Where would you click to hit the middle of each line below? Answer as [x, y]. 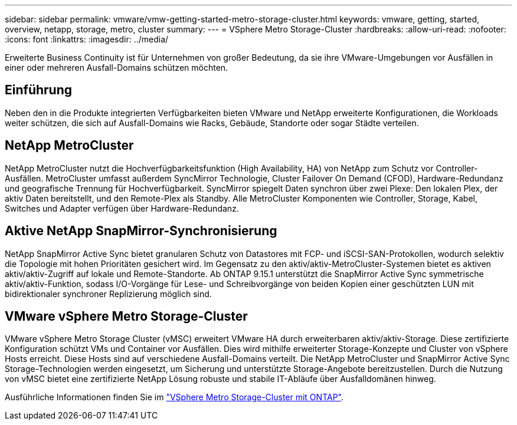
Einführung [38, 90]
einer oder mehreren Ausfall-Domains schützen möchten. [117, 67]
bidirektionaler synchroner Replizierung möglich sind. [108, 294]
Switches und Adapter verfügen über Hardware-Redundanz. [122, 208]
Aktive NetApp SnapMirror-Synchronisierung [141, 231]
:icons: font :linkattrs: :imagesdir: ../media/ [87, 39]
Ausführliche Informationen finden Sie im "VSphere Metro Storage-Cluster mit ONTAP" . [174, 397]
